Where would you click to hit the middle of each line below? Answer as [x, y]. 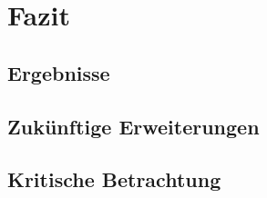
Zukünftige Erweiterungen [133, 126]
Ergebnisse [59, 72]
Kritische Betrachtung [114, 179]
